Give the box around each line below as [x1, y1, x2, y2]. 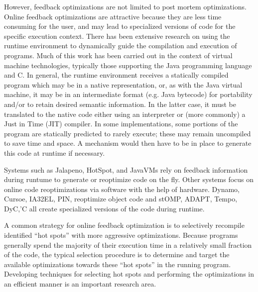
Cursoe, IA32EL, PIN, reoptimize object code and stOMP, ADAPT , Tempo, [4, 194, 238, 204]
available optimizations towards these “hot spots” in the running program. [4, 259, 231, 269]
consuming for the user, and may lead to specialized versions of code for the [4, 21, 236, 31]
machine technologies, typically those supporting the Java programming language [4, 60, 252, 70]
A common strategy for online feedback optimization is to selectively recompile [4, 220, 245, 230]
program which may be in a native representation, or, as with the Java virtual [4, 79, 243, 90]
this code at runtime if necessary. [4, 147, 105, 158]
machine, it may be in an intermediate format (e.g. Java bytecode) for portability [4, 89, 253, 99]
